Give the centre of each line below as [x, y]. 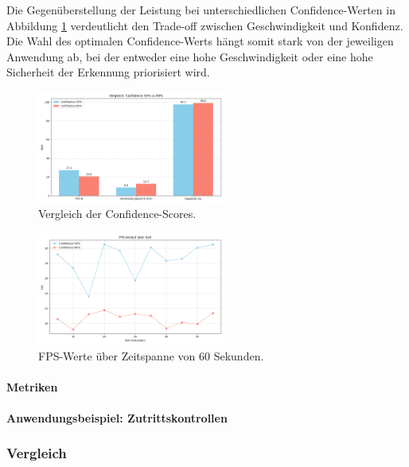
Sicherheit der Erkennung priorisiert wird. [108, 72]
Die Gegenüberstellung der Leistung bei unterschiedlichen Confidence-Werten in [201, 10]
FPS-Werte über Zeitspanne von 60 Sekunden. [151, 355]
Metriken [32, 386]
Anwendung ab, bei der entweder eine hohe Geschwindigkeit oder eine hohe [190, 56]
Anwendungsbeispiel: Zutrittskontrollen [117, 417]
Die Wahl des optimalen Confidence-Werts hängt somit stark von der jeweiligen [200, 41]
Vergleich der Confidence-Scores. [117, 214]
